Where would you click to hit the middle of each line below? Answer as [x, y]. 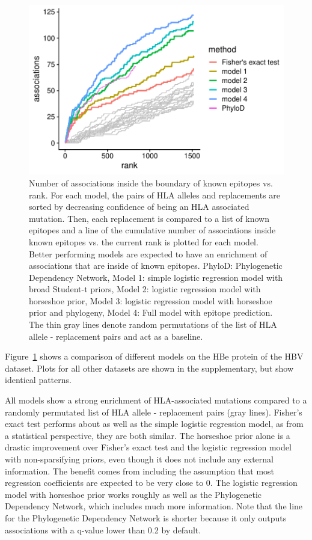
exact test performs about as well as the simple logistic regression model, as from [154, 424]
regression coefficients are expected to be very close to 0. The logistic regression [151, 483]
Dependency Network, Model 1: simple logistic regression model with [156, 277]
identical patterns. [38, 380]
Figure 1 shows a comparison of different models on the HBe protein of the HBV [154, 356]
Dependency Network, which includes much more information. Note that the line [154, 506]
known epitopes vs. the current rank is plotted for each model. [144, 241]
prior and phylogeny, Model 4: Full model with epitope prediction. [151, 312]
